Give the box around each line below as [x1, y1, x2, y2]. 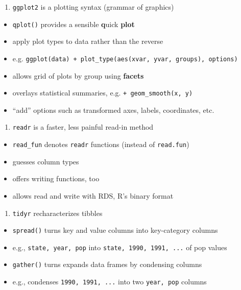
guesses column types [12, 156, 79, 166]
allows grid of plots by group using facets [12, 70, 144, 81]
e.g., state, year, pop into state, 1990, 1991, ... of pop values [12, 241, 227, 252]
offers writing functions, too [12, 173, 100, 184]
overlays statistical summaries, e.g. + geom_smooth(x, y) [12, 87, 193, 98]
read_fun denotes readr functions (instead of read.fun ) [12, 139, 189, 150]
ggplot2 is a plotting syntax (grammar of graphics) [12, 2, 174, 12]
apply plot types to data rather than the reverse [12, 36, 163, 46]
